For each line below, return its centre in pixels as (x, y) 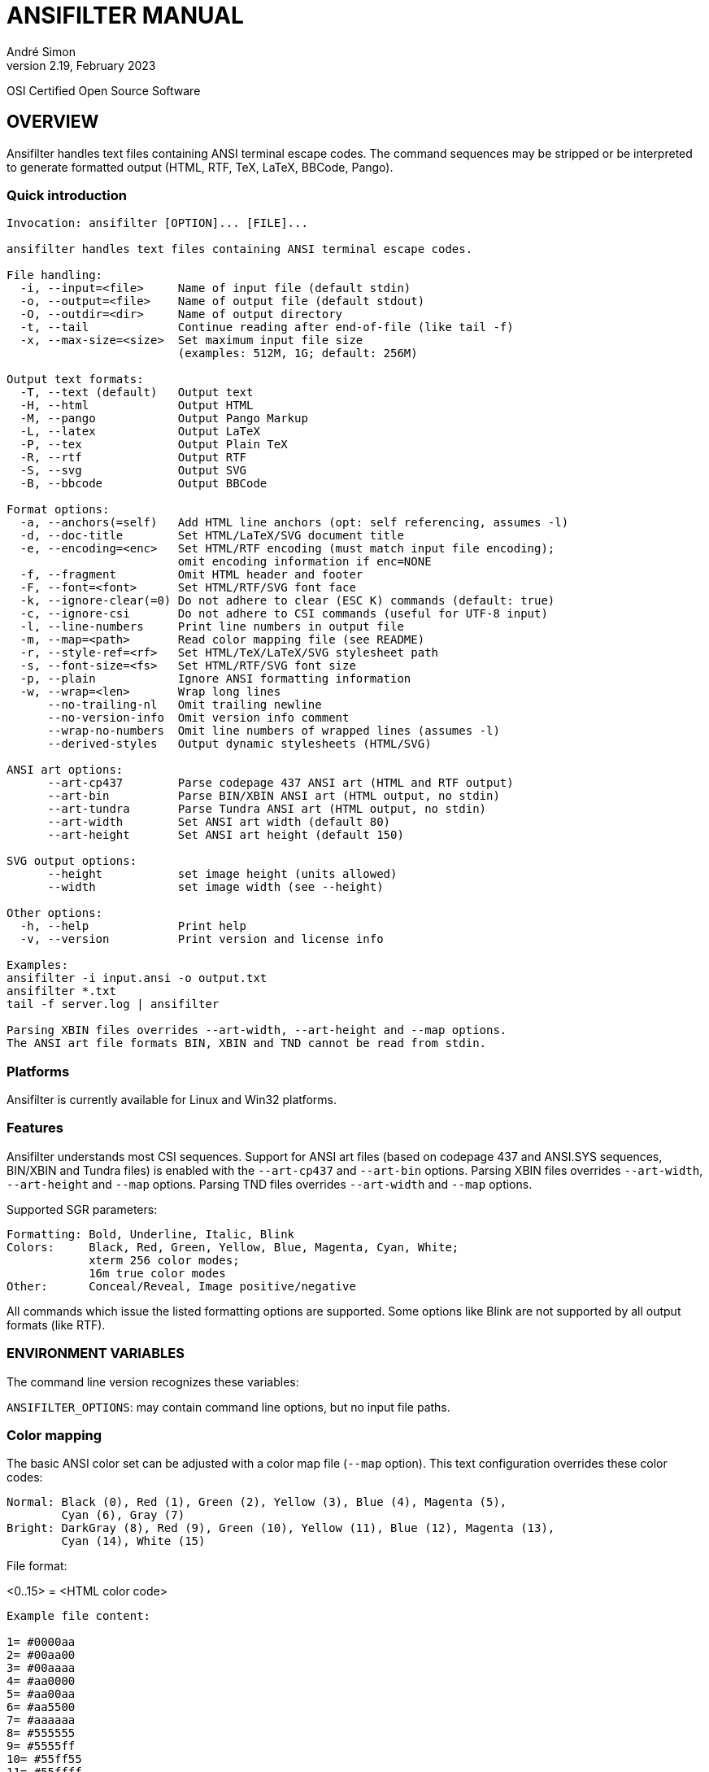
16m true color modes (157, 1273)
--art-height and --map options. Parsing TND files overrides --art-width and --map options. (270, 1184)
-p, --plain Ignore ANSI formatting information (215, 679)
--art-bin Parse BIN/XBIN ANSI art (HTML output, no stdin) (274, 796)
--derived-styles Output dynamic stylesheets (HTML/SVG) (239, 744)
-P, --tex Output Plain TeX (154, 445)
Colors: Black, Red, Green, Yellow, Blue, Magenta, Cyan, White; (233, 1247)
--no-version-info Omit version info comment (198, 718)
